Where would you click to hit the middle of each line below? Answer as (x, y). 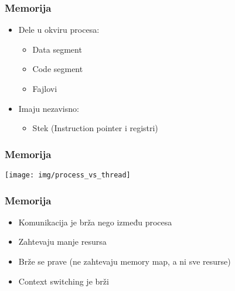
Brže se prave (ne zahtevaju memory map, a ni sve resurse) (125, 261)
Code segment (58, 69)
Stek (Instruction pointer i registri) (95, 128)
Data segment (57, 49)
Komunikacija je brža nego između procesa (95, 222)
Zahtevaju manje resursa (62, 242)
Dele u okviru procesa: (59, 30)
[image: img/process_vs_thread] (68, 175)
